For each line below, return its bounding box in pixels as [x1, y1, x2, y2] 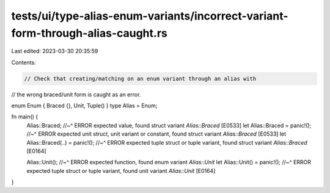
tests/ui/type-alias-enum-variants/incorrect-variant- [11, 9, 288, 23]
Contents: [11, 59, 36, 66]
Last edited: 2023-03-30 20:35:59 [11, 48, 98, 55]
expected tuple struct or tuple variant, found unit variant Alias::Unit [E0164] [26, 167, 216, 174]
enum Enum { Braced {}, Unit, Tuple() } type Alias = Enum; [11, 102, 158, 109]
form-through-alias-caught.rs [11, 26, 167, 40]
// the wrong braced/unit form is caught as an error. [11, 90, 141, 98]
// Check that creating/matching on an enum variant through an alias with [24, 75, 257, 82]
